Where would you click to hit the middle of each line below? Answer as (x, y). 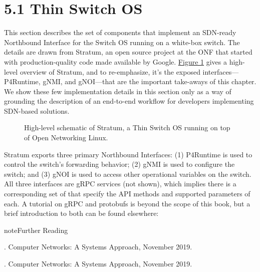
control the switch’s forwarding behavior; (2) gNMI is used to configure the (119, 164)
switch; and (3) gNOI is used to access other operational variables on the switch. (128, 174)
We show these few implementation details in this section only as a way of (118, 91)
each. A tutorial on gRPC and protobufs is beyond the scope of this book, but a (127, 203)
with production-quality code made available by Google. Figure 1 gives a (115, 61)
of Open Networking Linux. (66, 138)
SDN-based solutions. (37, 110)
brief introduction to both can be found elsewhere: (81, 213)
